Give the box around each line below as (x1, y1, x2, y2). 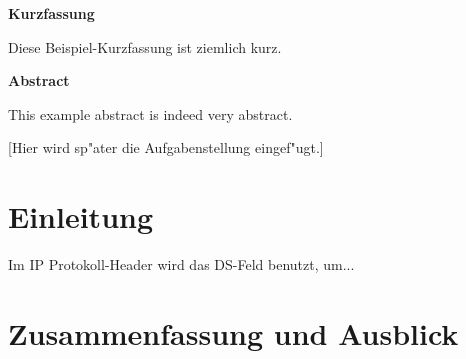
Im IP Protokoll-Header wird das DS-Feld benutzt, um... (8, 254, 355, 275)
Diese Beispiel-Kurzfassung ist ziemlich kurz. (8, 36, 282, 57)
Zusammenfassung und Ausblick (8, 312, 459, 353)
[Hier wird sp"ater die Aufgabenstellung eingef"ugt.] (8, 137, 324, 158)
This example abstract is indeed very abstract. (8, 103, 293, 124)
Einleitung (8, 196, 154, 237)
